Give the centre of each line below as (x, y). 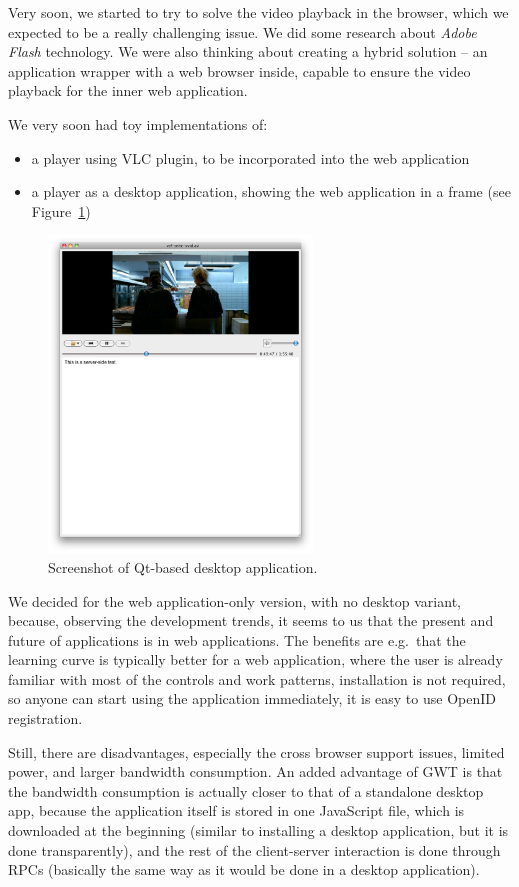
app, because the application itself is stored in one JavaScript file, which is (236, 810)
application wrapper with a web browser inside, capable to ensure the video (239, 70)
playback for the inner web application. (128, 90)
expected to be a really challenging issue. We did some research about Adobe (242, 31)
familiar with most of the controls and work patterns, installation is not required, (257, 678)
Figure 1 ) (61, 210)
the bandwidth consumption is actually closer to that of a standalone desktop (246, 790)
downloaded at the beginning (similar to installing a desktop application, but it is (258, 830)
